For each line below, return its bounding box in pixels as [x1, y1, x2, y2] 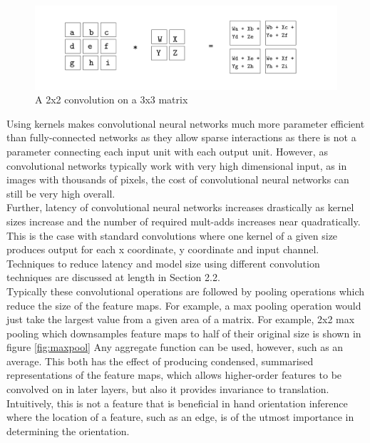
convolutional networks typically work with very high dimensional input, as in [6, 158, 347, 173]
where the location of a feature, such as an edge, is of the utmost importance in [6, 409, 354, 424]
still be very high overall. [6, 185, 115, 200]
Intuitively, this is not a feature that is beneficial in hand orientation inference [6, 395, 348, 410]
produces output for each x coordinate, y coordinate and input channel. [6, 242, 319, 257]
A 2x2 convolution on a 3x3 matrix [35, 92, 188, 107]
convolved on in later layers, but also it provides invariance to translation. [6, 382, 329, 397]
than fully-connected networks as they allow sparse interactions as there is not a [6, 130, 356, 145]
